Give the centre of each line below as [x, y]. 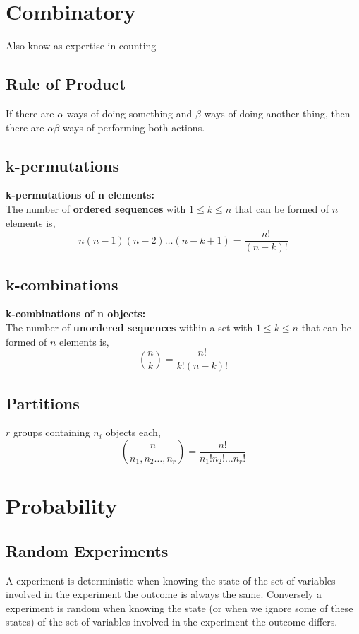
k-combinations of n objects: [76, 313]
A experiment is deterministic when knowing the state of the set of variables [171, 580]
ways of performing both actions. [134, 127]
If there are [30, 113]
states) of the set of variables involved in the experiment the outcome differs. [172, 622]
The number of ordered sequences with [96, 208]
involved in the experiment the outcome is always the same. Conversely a [164, 594]
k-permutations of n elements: [80, 195]
